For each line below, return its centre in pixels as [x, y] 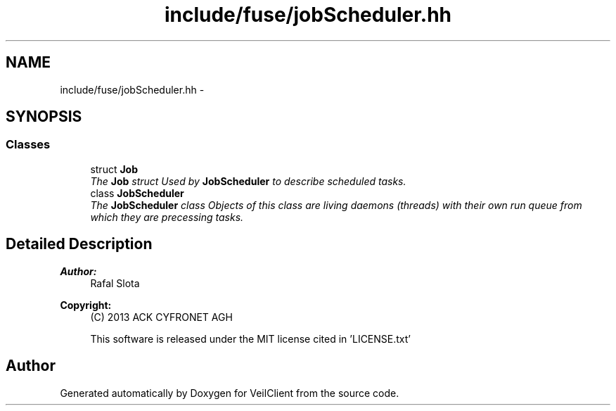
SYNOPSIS [44, 117]
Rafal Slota [115, 283]
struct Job [114, 169]
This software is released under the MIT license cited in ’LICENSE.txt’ [250, 339]
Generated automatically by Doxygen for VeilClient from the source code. [230, 393]
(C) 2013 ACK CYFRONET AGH [161, 317]
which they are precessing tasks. [167, 217]
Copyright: [86, 305]
